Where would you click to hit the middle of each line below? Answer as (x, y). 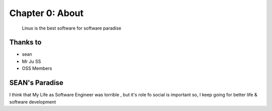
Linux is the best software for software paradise (72, 28)
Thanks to (25, 42)
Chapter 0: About (47, 13)
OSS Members (37, 68)
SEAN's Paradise (37, 83)
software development (33, 102)
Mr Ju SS (31, 61)
